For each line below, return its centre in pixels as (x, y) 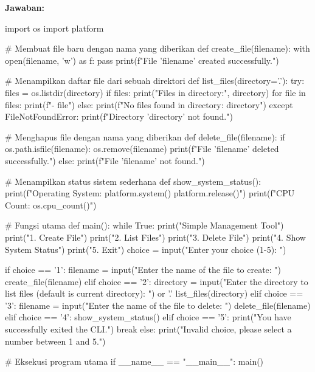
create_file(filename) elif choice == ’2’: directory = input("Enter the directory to (157, 281)
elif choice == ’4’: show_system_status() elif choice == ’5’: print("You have (148, 317)
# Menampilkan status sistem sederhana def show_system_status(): (133, 181)
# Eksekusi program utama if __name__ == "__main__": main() (134, 361)
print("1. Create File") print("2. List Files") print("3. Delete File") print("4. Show (155, 237)
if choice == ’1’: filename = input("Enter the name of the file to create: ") (143, 270)
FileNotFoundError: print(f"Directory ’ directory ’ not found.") (119, 116)
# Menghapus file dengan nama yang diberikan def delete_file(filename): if (145, 136)
